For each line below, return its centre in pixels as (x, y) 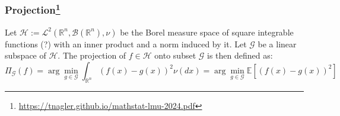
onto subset (175, 55)
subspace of (26, 55)
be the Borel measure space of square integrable (207, 32)
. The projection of (92, 55)
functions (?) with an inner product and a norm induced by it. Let (126, 43)
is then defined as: (240, 55)
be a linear (277, 43)
